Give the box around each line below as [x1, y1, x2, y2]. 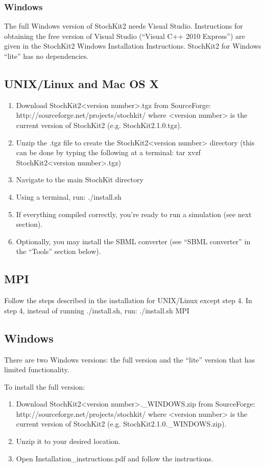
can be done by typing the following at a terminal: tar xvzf [16, 147, 201, 158]
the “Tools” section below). [16, 246, 101, 257]
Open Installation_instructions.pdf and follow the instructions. [16, 453, 213, 463]
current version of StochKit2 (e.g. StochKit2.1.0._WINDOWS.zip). [16, 418, 227, 429]
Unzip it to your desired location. [16, 436, 121, 447]
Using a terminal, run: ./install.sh [16, 191, 122, 202]
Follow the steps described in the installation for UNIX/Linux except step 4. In [4, 295, 252, 306]
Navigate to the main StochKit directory [16, 174, 143, 185]
